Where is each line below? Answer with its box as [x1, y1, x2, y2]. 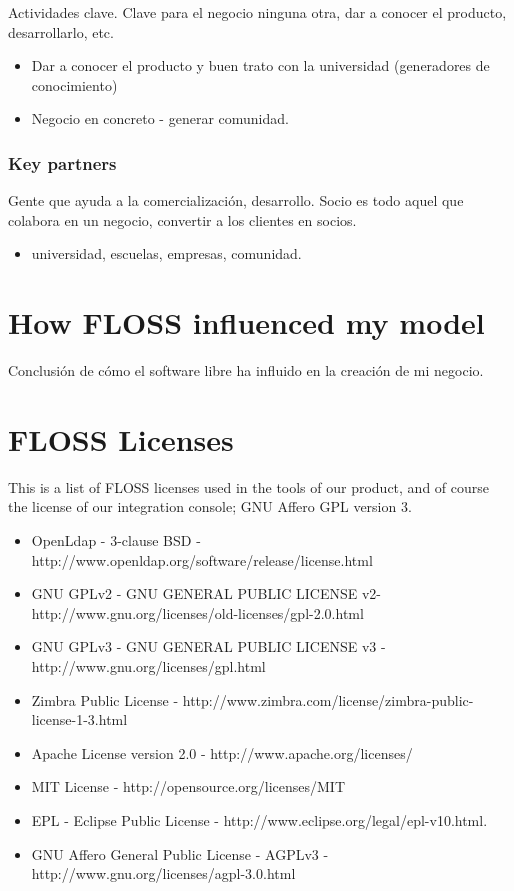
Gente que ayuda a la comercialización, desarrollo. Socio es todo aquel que [8, 190, 464, 211]
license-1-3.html [31, 709, 128, 730]
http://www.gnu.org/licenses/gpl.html [31, 655, 266, 676]
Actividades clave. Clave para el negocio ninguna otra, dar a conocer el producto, [8, 2, 507, 22]
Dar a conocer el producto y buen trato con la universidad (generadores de [31, 55, 490, 76]
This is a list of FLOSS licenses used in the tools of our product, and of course [8, 476, 490, 497]
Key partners [8, 150, 117, 175]
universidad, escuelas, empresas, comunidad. [31, 243, 302, 264]
